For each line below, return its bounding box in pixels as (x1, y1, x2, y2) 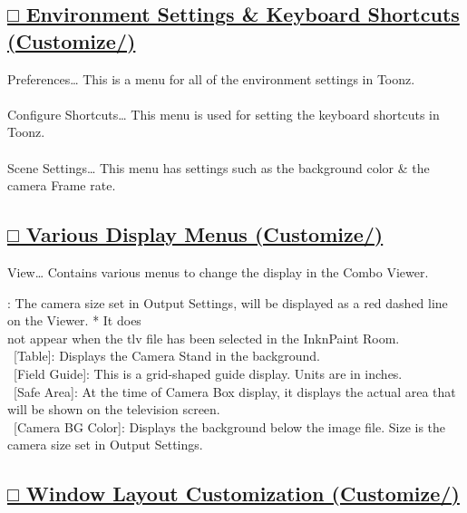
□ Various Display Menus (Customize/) (7, 220, 384, 248)
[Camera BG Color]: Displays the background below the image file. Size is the (13, 417, 446, 436)
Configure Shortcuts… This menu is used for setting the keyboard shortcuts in (7, 104, 440, 123)
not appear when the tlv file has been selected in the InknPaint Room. (7, 328, 400, 347)
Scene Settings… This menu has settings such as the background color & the (7, 158, 430, 177)
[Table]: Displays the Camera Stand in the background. (13, 346, 321, 365)
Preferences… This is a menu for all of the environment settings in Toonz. (7, 69, 415, 88)
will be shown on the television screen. (7, 400, 220, 419)
